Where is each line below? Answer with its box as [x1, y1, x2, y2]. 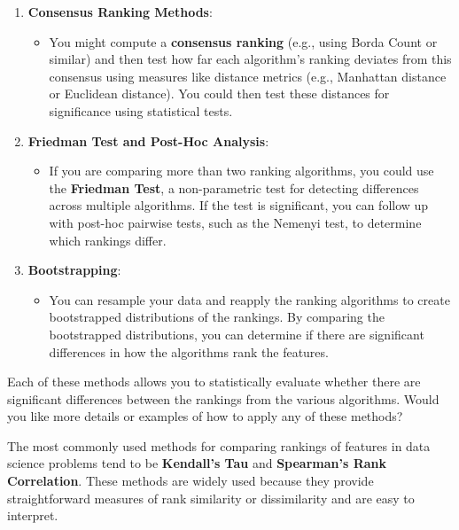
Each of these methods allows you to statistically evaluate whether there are [7, 372, 421, 391]
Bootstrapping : [27, 261, 121, 279]
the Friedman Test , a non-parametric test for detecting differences [49, 178, 419, 197]
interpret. [7, 506, 58, 525]
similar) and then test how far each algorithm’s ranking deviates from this [49, 50, 452, 68]
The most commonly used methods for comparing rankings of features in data [7, 436, 431, 455]
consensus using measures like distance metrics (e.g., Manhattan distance [49, 66, 447, 85]
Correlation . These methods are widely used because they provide [7, 472, 374, 490]
